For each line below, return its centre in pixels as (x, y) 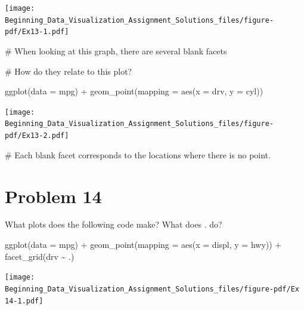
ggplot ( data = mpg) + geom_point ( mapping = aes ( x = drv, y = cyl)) (134, 91)
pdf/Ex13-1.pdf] (37, 32)
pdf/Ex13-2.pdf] (37, 136)
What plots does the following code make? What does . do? (114, 224)
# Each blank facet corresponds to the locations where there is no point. (138, 154)
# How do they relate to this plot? (69, 71)
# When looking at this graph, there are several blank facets (116, 50)
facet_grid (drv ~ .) (40, 256)
